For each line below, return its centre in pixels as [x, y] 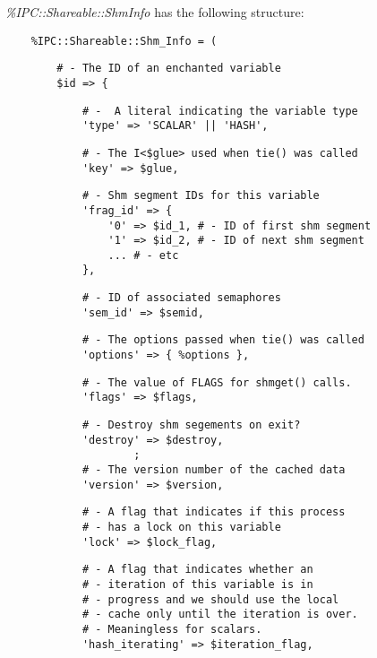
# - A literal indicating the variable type [220, 111]
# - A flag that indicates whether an [197, 570]
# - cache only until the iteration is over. [220, 615]
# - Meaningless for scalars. [172, 629]
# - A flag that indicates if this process [214, 512]
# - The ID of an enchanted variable [169, 69]
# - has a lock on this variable [181, 527]
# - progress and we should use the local [210, 599]
